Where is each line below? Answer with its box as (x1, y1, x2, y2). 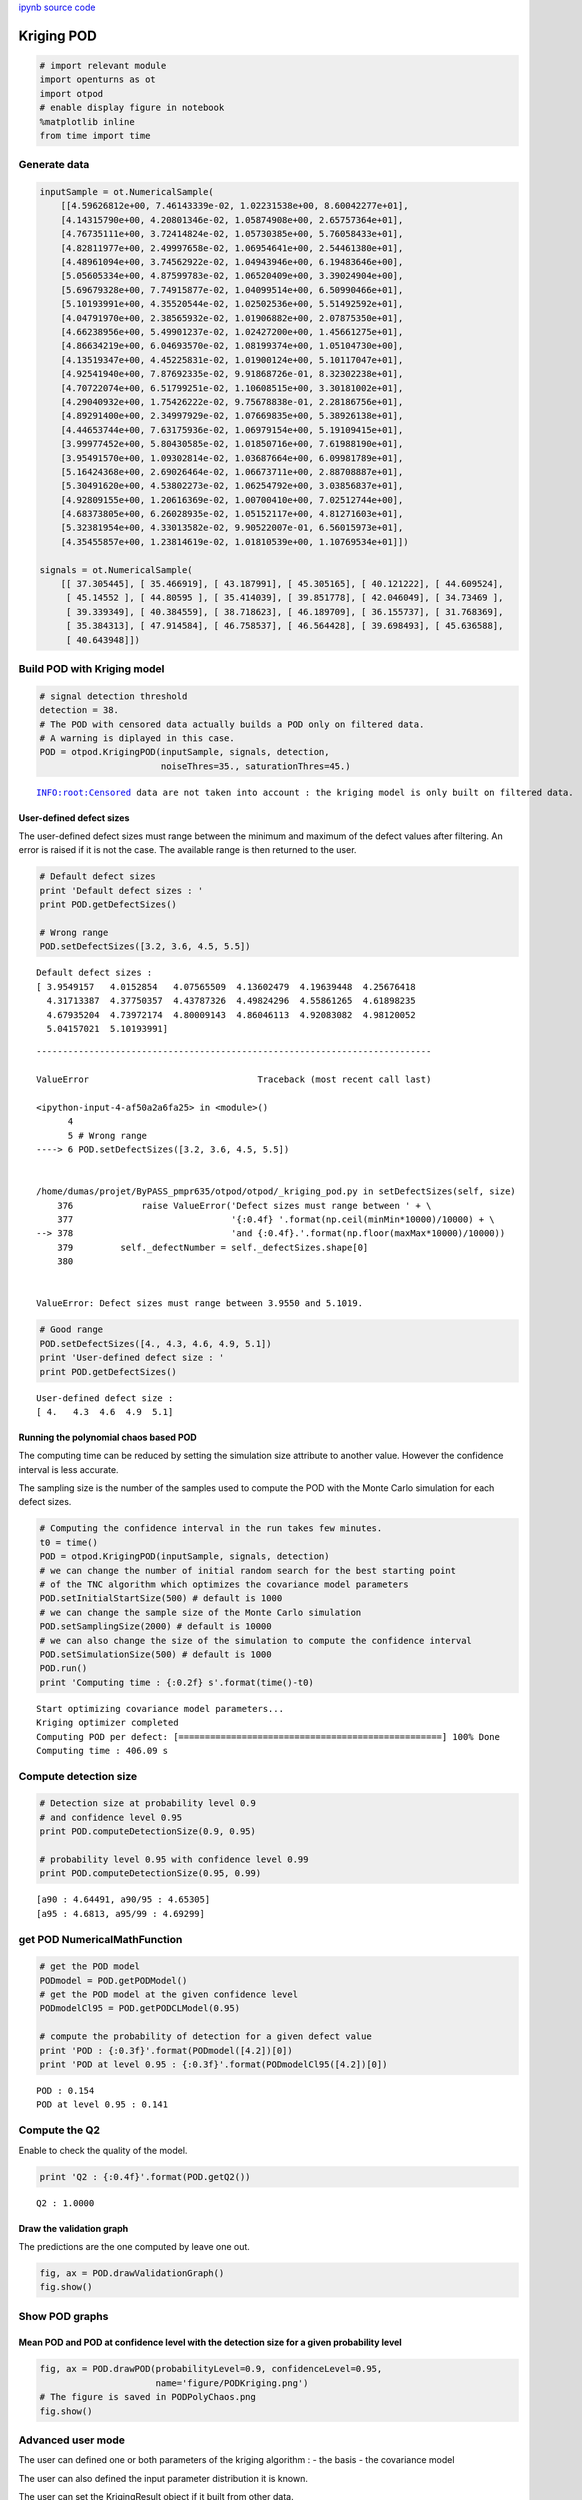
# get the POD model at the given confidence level (39, 1989, 299, 2000)
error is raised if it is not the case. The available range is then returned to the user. (18, 844, 357, 856)
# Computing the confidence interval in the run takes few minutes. (39, 1523, 383, 1534)
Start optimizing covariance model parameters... (36, 1703, 285, 1714)
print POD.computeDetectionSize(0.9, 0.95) (39, 1826, 257, 1837)
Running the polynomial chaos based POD (18, 1431, 197, 1443)
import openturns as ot (39, 74, 157, 85)
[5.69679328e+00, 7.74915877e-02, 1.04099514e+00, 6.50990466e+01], (60, 284, 404, 295)
